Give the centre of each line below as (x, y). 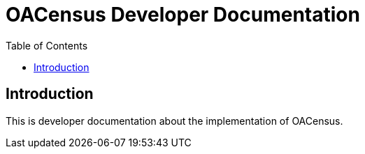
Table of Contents (47, 45)
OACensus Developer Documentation (183, 15)
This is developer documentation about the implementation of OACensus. (174, 121)
